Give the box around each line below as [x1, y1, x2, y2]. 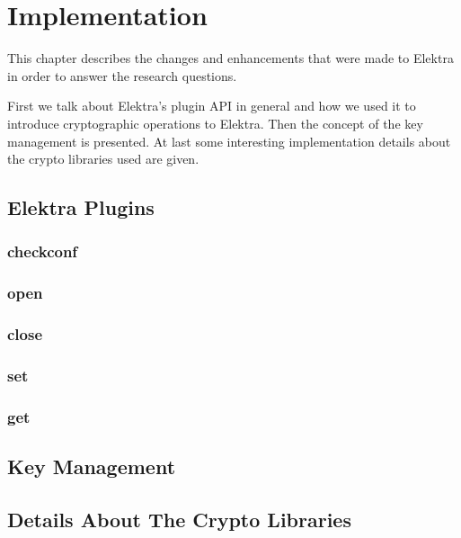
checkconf [7, 240, 78, 263]
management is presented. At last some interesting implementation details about [7, 131, 451, 150]
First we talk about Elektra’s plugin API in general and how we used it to [7, 96, 416, 115]
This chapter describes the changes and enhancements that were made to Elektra [7, 49, 454, 67]
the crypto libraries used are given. [7, 149, 199, 168]
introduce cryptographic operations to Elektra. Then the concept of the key [7, 113, 423, 132]
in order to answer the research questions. [7, 66, 237, 85]
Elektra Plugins [7, 193, 155, 221]
